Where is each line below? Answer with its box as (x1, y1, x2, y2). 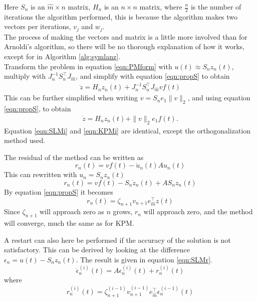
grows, (113, 206, 133, 217)
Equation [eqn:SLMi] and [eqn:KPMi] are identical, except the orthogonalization (4, 125, 250, 135)
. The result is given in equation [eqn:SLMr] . (76, 254, 212, 265)
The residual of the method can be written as (4, 152, 144, 162)
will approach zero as (40, 206, 104, 217)
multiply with (4, 71, 46, 81)
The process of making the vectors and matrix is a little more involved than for (4, 31, 247, 42)
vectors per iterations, (4, 21, 71, 32)
